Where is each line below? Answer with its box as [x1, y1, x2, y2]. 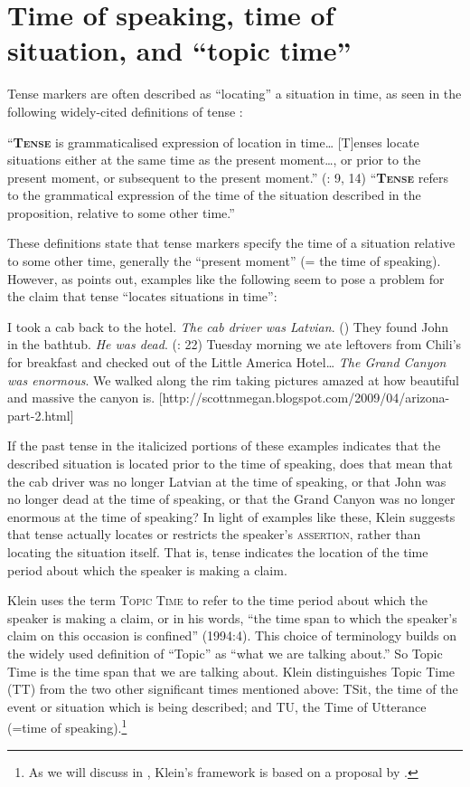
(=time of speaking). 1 [7, 716, 127, 736]
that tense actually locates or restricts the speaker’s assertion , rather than [7, 525, 421, 544]
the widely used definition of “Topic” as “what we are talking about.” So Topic [7, 643, 443, 662]
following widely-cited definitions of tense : [7, 101, 243, 120]
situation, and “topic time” [7, 32, 352, 69]
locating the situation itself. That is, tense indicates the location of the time [7, 542, 428, 561]
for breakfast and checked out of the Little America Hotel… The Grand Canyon [7, 353, 446, 372]
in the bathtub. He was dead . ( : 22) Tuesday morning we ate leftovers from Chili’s [7, 335, 462, 354]
